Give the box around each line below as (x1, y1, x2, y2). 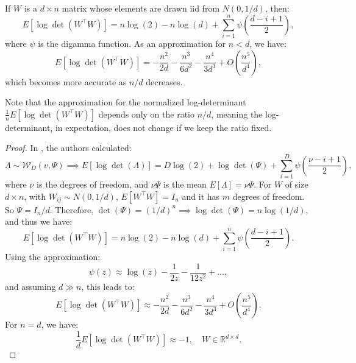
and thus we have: (5, 215, 73, 228)
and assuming (5, 280, 56, 292)
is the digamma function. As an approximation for (38, 37, 226, 49)
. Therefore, (49, 203, 94, 216)
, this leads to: (81, 280, 135, 292)
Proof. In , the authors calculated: (5, 141, 132, 154)
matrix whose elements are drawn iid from (62, 2, 220, 14)
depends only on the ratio (98, 107, 194, 120)
